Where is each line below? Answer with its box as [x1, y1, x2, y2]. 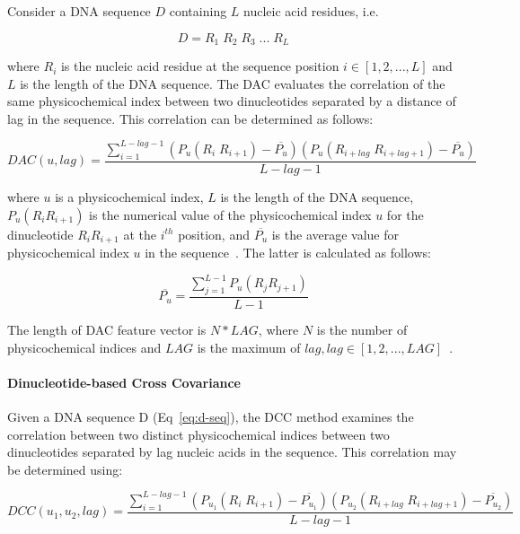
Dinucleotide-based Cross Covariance [7, 372, 241, 391]
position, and [178, 224, 250, 243]
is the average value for [271, 224, 400, 243]
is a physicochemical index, [55, 187, 204, 206]
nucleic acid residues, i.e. [243, 2, 379, 20]
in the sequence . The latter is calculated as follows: [145, 243, 431, 261]
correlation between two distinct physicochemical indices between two [7, 425, 390, 443]
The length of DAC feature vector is [7, 320, 207, 338]
